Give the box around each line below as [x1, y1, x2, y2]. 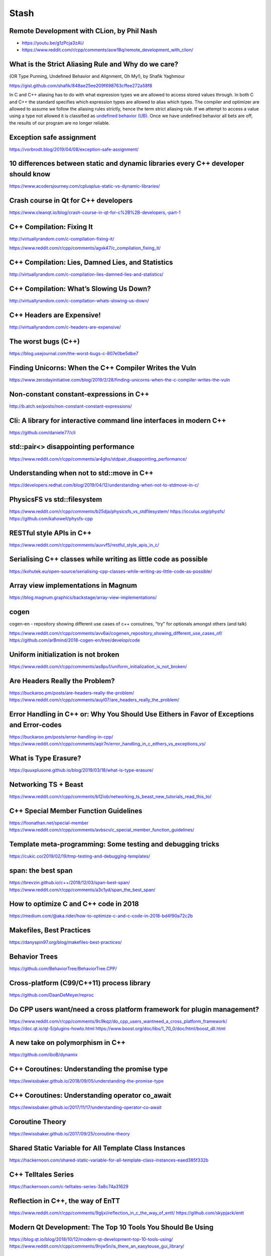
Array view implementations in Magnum [9, 581, 138, 590]
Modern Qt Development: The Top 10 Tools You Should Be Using [9, 1223, 214, 1231]
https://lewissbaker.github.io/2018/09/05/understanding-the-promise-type [9, 1078, 164, 1084]
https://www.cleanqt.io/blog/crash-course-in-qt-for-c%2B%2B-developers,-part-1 [9, 210, 181, 216]
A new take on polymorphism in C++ [9, 1038, 125, 1047]
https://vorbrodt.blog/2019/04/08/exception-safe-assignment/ [9, 146, 139, 152]
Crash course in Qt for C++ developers [9, 196, 133, 204]
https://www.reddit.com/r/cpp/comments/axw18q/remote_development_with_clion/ [22, 47, 193, 53]
